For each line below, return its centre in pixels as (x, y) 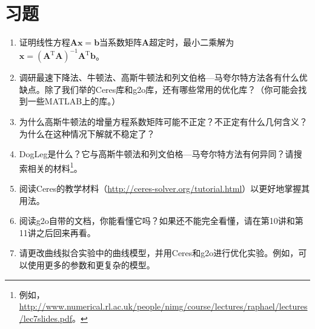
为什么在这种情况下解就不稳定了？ (87, 133)
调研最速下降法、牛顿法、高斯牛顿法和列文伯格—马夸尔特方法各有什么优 (163, 77)
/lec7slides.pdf (46, 318)
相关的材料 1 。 (55, 167)
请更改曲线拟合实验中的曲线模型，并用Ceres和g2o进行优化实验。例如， (159, 253)
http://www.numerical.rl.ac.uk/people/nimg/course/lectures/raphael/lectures (163, 306)
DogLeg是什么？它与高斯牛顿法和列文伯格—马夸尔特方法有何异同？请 (156, 154)
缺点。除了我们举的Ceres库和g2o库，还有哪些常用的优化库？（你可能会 (159, 89)
